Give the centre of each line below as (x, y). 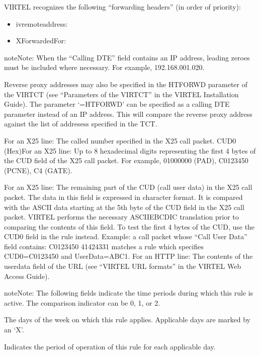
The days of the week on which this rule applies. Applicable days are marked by (127, 319)
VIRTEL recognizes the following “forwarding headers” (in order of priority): (122, 7)
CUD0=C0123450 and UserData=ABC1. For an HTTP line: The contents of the (128, 256)
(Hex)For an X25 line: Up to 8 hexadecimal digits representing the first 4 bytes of (130, 150)
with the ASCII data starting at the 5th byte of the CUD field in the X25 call (124, 207)
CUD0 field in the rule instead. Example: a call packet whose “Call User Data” (126, 236)
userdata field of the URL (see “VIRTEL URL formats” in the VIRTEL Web (123, 266)
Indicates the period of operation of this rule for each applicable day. (110, 346)
